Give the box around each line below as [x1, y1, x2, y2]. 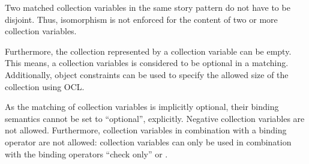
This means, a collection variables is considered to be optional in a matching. [5, 56, 289, 69]
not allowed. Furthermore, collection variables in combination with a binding [5, 124, 287, 136]
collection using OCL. [5, 80, 85, 93]
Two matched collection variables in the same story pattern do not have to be [5, 1, 290, 13]
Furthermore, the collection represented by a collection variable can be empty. [5, 44, 292, 57]
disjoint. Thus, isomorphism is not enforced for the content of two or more [5, 13, 278, 25]
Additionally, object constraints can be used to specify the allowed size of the [5, 68, 289, 80]
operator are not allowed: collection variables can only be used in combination [5, 135, 292, 148]
